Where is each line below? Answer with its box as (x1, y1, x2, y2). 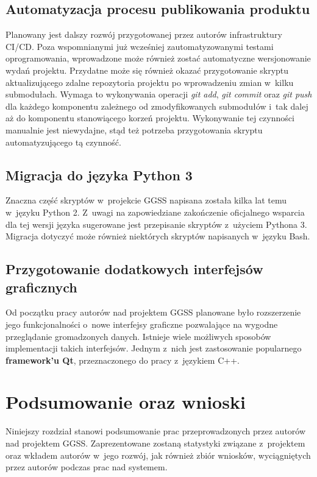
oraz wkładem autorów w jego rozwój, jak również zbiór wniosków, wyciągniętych (5, 448, 311, 461)
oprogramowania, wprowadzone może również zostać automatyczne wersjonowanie (5, 52, 311, 65)
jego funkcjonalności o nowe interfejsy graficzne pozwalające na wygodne (5, 317, 278, 330)
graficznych (5, 277, 77, 296)
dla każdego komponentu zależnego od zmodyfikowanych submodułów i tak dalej (5, 99, 308, 112)
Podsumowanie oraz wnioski (5, 389, 246, 414)
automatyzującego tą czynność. (5, 135, 121, 148)
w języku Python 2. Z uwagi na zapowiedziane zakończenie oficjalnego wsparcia (5, 205, 305, 218)
